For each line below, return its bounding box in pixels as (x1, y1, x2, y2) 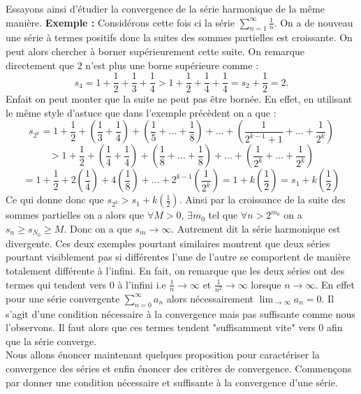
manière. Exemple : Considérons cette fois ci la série (6, 15, 235, 29)
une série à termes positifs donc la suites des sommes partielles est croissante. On (6, 30, 353, 45)
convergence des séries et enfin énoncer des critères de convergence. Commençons (6, 360, 352, 375)
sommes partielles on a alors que (6, 207, 145, 222)
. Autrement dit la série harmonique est (171, 221, 341, 236)
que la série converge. (6, 333, 97, 348)
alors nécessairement (166, 291, 254, 305)
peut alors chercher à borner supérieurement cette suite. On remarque (6, 43, 304, 58)
